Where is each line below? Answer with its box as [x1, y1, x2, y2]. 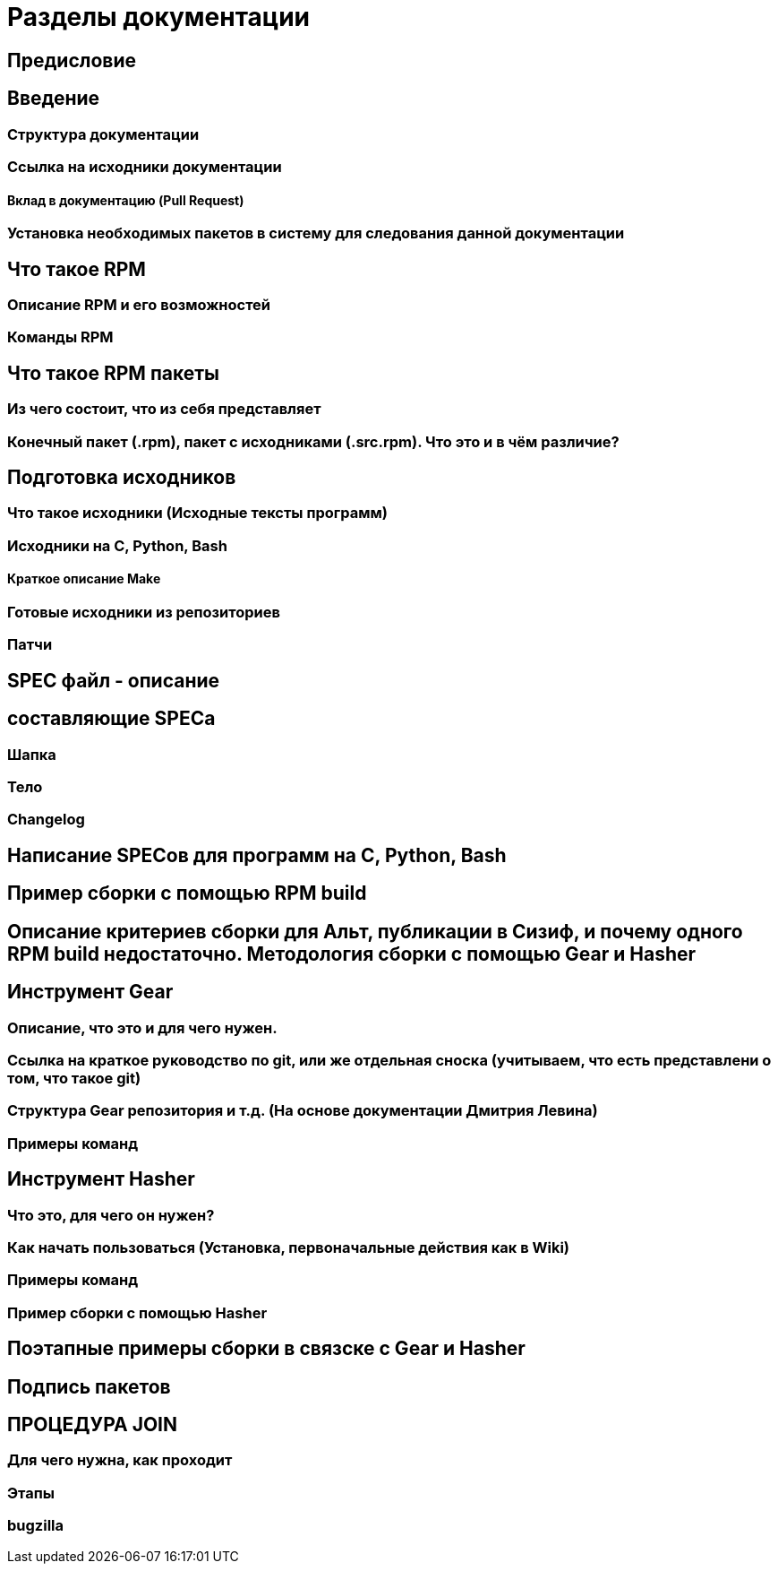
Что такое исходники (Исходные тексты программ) [7, 504, 389, 522]
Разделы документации [7, 2, 311, 32]
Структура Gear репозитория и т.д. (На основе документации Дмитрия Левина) [7, 1101, 598, 1120]
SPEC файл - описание [7, 669, 220, 692]
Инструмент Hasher [7, 1168, 195, 1191]
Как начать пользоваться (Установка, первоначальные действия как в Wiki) [7, 1238, 570, 1256]
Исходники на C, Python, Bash [7, 536, 227, 555]
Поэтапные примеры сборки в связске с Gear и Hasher [7, 1337, 526, 1360]
